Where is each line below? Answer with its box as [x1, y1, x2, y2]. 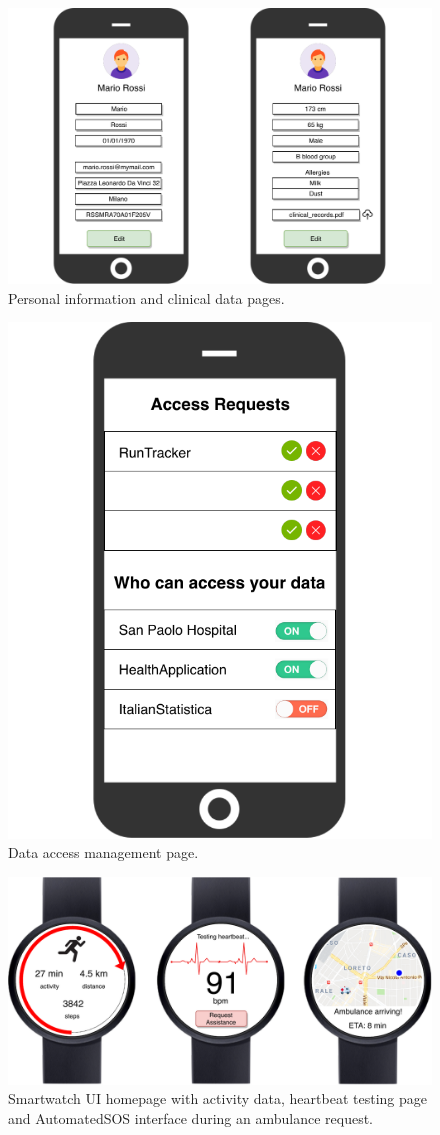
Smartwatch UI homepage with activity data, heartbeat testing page [8, 1088, 427, 1109]
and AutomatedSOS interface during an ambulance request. [8, 1108, 374, 1129]
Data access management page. [8, 842, 199, 863]
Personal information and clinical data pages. [8, 287, 285, 308]
